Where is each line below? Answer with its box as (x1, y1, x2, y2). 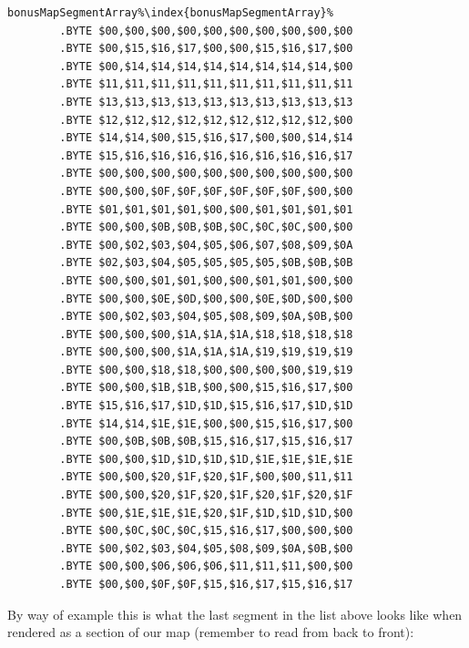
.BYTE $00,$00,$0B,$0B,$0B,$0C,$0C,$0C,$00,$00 (59, 221, 353, 234)
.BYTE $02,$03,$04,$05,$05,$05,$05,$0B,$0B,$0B (59, 256, 353, 270)
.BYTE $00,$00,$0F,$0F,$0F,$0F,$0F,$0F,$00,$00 (59, 184, 353, 198)
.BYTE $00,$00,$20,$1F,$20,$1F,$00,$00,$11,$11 (59, 470, 353, 484)
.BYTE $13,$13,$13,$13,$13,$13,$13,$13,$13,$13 (59, 95, 353, 108)
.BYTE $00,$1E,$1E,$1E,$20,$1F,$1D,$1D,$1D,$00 (59, 506, 353, 519)
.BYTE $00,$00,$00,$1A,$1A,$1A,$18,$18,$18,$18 (59, 327, 353, 341)
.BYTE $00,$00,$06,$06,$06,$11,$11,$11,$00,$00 (59, 560, 353, 573)
